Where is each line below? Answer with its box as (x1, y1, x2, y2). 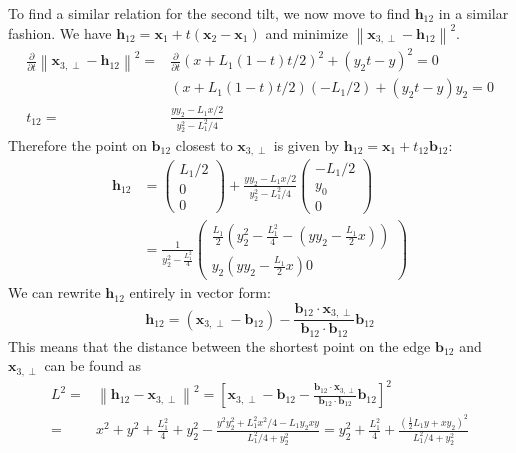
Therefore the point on (8, 134, 147, 155)
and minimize (265, 22, 348, 43)
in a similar (438, 3, 509, 23)
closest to (175, 134, 233, 155)
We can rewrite (8, 282, 101, 303)
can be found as (44, 355, 141, 376)
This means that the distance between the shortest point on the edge (8, 335, 431, 356)
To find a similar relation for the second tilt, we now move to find (8, 3, 410, 23)
